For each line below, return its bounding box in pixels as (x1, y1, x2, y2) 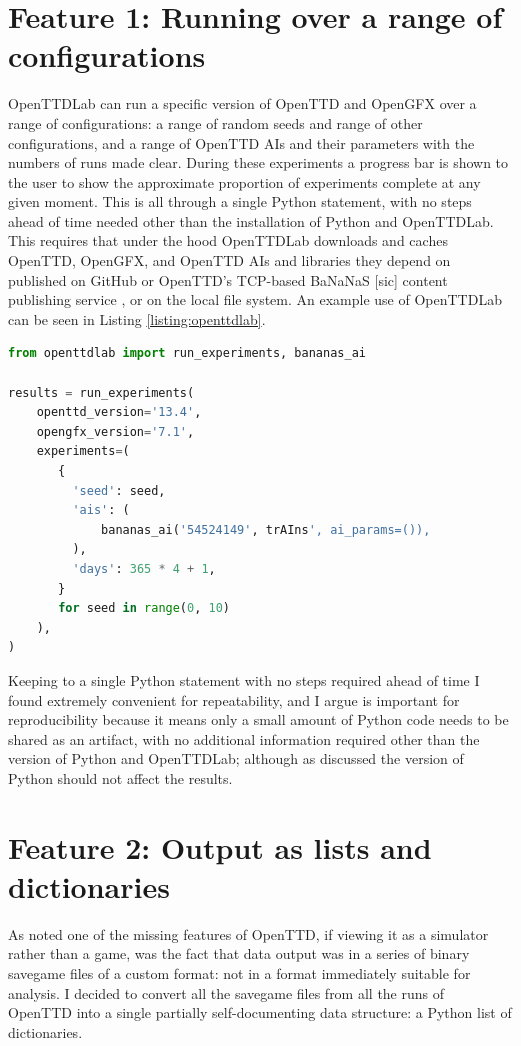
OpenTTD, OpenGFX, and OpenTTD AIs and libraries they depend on (8, 250, 451, 271)
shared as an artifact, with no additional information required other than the (8, 728, 480, 749)
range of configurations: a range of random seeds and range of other (8, 112, 423, 133)
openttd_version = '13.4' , (36, 405, 202, 420)
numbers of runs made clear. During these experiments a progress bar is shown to (8, 152, 509, 173)
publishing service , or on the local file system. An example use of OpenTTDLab (8, 289, 502, 310)
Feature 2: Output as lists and (8, 826, 432, 867)
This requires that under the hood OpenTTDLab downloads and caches (8, 230, 448, 251)
